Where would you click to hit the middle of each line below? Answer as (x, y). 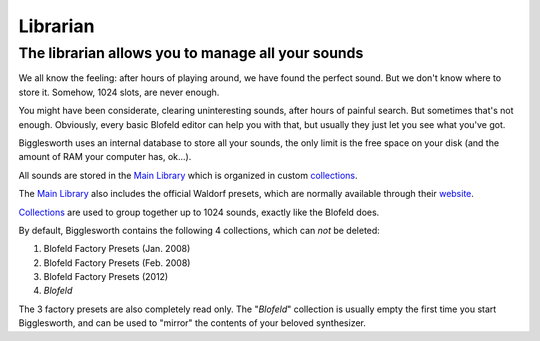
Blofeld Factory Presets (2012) (106, 277)
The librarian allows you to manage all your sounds (191, 53)
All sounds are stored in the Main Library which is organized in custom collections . (188, 175)
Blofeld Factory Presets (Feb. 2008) (117, 262)
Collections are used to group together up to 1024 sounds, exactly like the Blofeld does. (199, 212)
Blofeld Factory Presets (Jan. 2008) (117, 249)
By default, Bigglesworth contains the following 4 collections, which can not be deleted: (199, 230)
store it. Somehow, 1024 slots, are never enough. (119, 92)
